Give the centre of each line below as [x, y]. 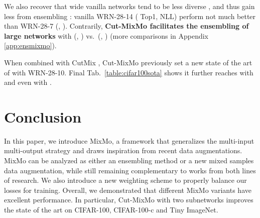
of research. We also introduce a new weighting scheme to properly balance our [125, 180]
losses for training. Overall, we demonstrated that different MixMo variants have [128, 190]
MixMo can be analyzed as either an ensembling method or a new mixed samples [129, 160]
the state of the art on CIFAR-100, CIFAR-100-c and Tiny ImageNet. [111, 210]
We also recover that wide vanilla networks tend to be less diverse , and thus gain [129, 6]
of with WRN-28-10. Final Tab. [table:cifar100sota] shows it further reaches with [129, 72]
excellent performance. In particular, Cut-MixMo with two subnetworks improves [129, 200]
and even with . [28, 82]
